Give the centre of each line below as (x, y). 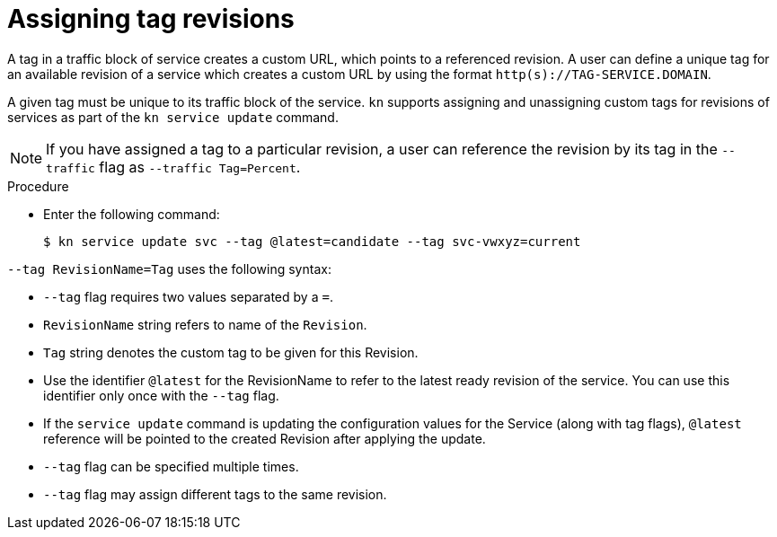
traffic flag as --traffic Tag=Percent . (173, 167)
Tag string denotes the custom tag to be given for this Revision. (231, 352)
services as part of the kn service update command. (173, 117)
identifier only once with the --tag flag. (161, 395)
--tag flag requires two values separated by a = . (188, 296)
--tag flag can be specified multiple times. (171, 466)
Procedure (38, 186)
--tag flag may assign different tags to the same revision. (215, 494)
